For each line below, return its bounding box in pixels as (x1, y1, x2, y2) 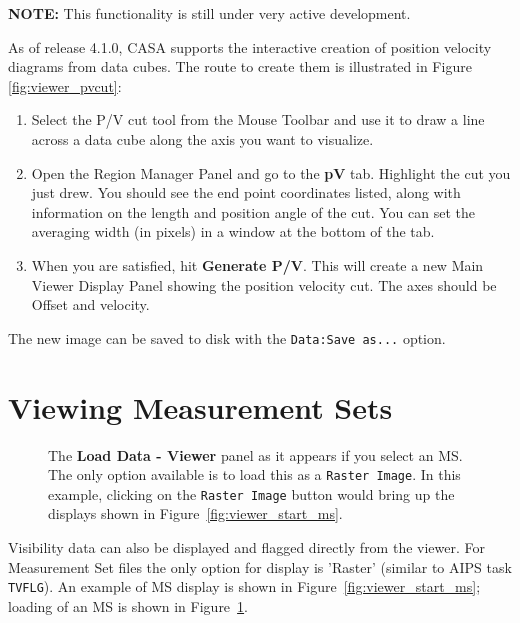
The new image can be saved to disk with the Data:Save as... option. (8, 327, 446, 348)
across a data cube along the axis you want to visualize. (31, 128, 374, 149)
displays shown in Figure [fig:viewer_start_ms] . (48, 503, 343, 524)
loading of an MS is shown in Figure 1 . (8, 595, 248, 616)
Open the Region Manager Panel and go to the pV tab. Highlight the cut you (31, 162, 511, 183)
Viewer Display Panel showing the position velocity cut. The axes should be (31, 274, 497, 295)
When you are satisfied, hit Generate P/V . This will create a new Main (31, 254, 484, 275)
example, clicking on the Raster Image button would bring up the (48, 483, 455, 504)
